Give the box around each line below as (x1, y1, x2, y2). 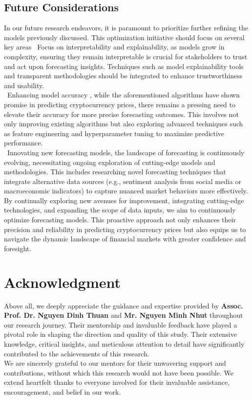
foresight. (4, 243, 32, 253)
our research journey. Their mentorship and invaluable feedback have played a (4, 319, 237, 329)
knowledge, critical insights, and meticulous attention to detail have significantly (4, 338, 245, 349)
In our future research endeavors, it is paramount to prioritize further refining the (4, 23, 249, 33)
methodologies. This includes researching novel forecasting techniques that (4, 166, 226, 177)
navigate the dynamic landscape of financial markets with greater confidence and (4, 234, 246, 244)
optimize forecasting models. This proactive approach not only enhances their (4, 214, 236, 225)
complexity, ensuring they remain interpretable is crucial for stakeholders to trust (4, 51, 248, 61)
